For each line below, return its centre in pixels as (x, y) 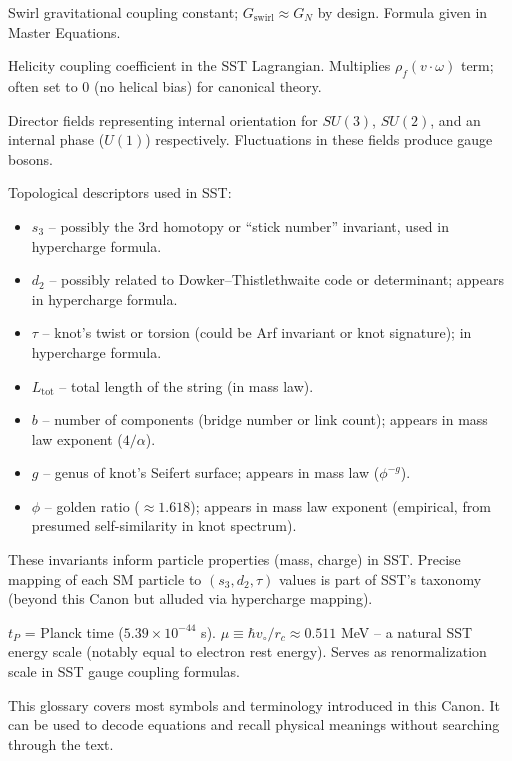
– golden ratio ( (92, 505)
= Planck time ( (74, 631)
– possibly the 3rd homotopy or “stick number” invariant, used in (248, 225)
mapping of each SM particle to (105, 578)
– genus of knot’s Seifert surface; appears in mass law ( (211, 472)
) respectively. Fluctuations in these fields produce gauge (319, 139)
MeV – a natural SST (406, 631)
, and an (455, 119)
